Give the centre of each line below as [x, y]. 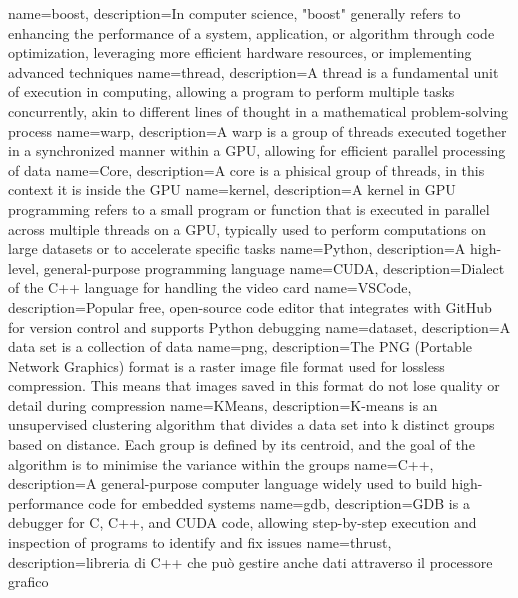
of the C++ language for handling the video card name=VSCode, [210, 287]
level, [24, 267]
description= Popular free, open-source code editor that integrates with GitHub [250, 306]
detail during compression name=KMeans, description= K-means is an [223, 404]
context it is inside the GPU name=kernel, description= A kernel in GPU [232, 189]
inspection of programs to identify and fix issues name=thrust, [200, 542]
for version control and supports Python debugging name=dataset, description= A [259, 326]
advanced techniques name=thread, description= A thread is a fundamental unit [253, 71]
